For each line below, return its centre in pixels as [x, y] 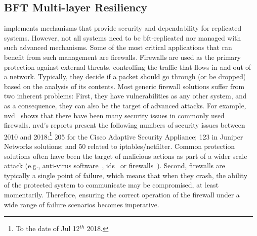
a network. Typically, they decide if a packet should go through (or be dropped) [125, 76]
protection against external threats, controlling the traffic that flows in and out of [128, 67]
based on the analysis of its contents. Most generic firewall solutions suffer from [124, 86]
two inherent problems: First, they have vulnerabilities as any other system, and [125, 96]
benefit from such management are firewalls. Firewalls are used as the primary [123, 57]
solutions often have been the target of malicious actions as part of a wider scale [126, 156]
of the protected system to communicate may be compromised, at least [111, 185]
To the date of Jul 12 [48, 228]
